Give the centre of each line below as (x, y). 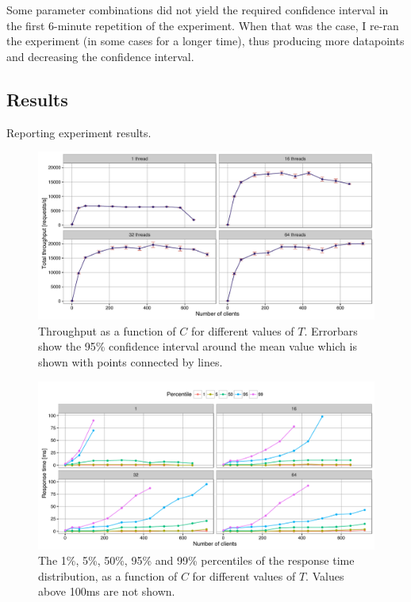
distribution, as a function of (108, 575)
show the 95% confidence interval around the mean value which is (198, 346)
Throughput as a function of (107, 330)
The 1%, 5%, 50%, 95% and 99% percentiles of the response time (196, 560)
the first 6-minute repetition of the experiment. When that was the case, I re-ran (203, 25)
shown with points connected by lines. (131, 361)
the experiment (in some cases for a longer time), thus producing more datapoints (205, 41)
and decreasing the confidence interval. (100, 56)
